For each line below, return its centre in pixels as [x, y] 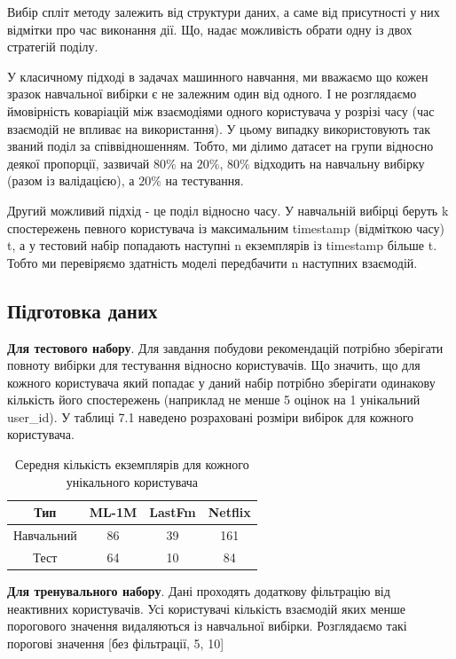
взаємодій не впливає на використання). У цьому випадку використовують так [219, 128]
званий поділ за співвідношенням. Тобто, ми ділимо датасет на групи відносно [220, 146]
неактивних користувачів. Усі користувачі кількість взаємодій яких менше [206, 608]
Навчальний [45, 535]
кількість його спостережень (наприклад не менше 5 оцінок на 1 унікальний [214, 400]
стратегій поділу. [53, 47]
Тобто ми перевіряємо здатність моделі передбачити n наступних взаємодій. [212, 262]
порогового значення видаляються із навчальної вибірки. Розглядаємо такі [207, 626]
